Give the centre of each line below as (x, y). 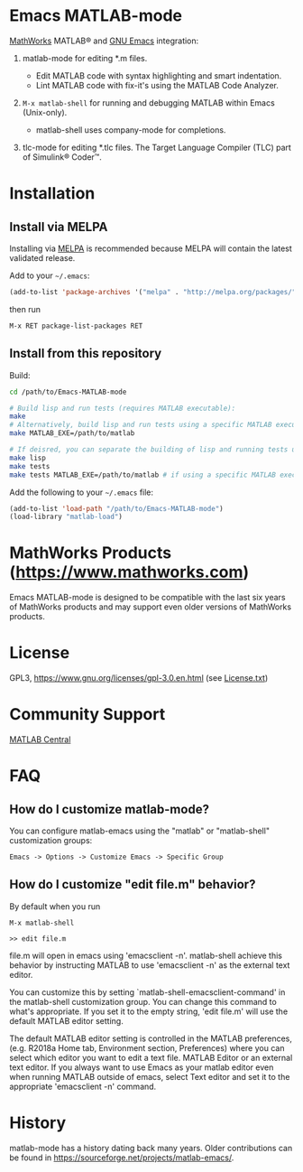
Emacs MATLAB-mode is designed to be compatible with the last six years (147, 598)
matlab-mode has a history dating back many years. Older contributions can (151, 1148)
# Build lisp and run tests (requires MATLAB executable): (123, 408)
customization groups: (51, 841)
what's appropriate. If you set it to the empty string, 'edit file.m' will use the (149, 1011)
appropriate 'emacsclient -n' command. (83, 1086)
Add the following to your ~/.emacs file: (82, 492)
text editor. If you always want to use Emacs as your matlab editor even (142, 1067)
